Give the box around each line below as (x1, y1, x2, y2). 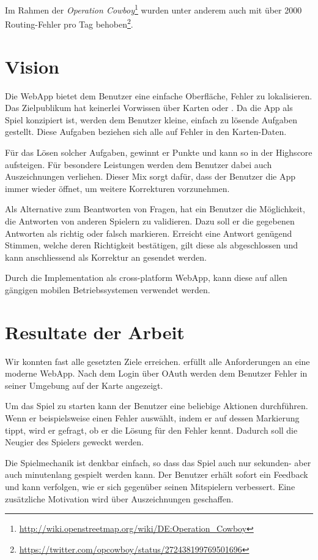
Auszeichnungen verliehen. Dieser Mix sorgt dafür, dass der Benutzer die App (5, 170, 296, 183)
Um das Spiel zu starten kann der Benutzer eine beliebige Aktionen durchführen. (5, 399, 308, 412)
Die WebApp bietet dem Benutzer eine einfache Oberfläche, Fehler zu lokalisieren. (5, 89, 312, 102)
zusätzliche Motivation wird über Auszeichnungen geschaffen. (5, 492, 234, 505)
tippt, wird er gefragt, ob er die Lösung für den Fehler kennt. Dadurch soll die (5, 423, 298, 436)
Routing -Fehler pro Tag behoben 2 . (5, 16, 133, 30)
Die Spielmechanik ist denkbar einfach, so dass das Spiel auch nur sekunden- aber (5, 456, 311, 469)
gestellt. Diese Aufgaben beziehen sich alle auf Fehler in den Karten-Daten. (5, 125, 287, 138)
